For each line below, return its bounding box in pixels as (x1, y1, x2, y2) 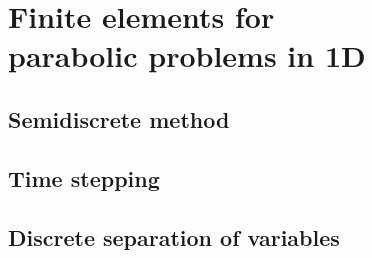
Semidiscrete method (8, 103, 230, 134)
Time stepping (8, 162, 160, 193)
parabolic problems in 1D (8, 35, 366, 76)
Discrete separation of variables (8, 221, 340, 252)
